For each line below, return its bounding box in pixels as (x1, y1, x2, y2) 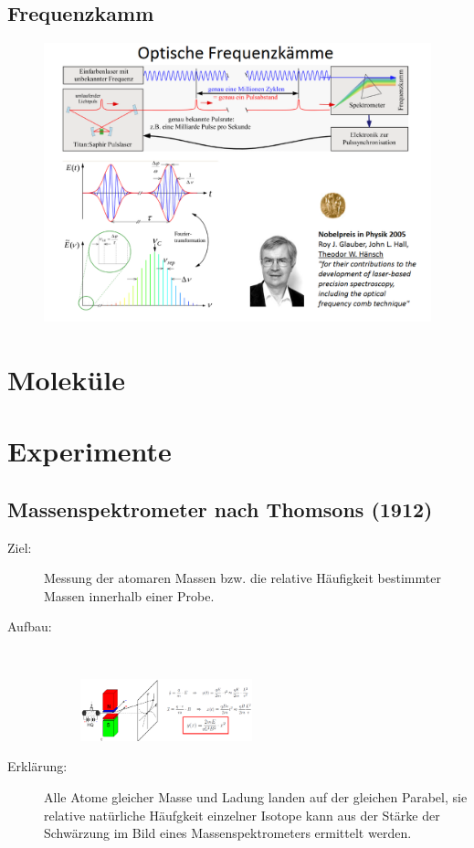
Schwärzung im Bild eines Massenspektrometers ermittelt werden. (44, 823, 412, 843)
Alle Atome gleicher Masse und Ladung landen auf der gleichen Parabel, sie (44, 788, 468, 807)
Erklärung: (7, 757, 68, 776)
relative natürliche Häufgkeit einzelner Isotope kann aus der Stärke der (44, 805, 440, 824)
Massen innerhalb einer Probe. (44, 586, 215, 605)
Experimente (7, 432, 172, 470)
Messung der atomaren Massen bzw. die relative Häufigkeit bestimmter (44, 568, 441, 588)
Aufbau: (7, 617, 52, 636)
